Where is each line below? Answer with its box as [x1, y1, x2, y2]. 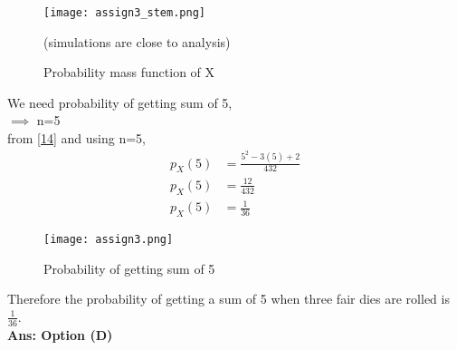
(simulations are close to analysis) [43, 32, 231, 51]
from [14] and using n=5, [7, 129, 147, 148]
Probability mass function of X [43, 63, 215, 82]
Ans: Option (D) [7, 325, 113, 344]
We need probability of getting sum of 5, [7, 92, 233, 112]
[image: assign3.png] [43, 233, 174, 247]
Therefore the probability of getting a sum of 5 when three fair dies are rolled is [7, 289, 450, 308]
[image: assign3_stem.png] [43, 6, 205, 19]
